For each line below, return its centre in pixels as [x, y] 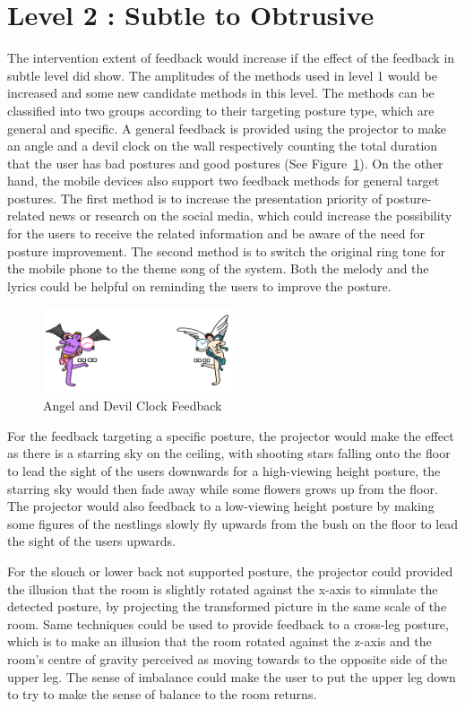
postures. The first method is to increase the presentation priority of [195, 198]
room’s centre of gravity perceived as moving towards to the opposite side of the [228, 658]
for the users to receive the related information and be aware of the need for [216, 233]
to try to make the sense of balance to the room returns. [162, 694]
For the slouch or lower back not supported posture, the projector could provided [230, 571]
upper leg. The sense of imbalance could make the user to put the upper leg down [232, 676]
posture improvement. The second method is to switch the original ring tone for [226, 251]
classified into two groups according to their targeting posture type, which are [221, 110]
